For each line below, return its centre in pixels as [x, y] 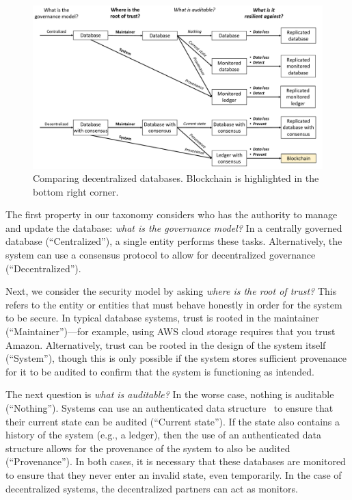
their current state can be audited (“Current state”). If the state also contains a [173, 421]
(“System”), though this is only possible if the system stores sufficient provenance [176, 358]
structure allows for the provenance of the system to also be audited [148, 448]
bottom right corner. [76, 191]
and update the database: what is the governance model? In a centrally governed [174, 227]
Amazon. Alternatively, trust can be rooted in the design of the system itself [166, 344]
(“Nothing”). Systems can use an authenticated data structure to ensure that [170, 408]
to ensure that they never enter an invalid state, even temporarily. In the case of [174, 474]
